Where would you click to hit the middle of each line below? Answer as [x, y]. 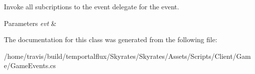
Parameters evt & [30, 23]
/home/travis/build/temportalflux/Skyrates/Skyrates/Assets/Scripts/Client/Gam [127, 56]
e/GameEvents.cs [30, 65]
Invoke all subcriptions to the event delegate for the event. [92, 6]
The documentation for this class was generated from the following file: [111, 39]
